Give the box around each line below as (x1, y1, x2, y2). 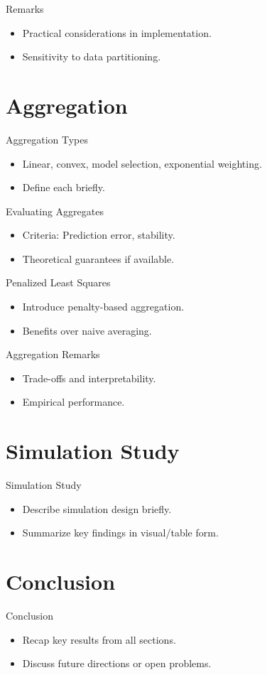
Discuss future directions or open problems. (22, 656, 212, 671)
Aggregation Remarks (6, 347, 100, 362)
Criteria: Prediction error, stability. (22, 227, 175, 242)
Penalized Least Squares (6, 275, 111, 290)
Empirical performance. (22, 394, 125, 409)
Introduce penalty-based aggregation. (22, 299, 185, 314)
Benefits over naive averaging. (22, 323, 152, 337)
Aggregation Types (6, 131, 89, 146)
